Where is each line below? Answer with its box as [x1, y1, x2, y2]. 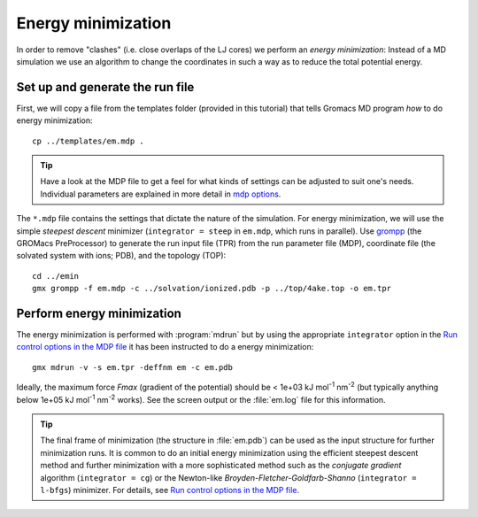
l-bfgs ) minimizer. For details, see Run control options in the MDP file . [40, 484, 300, 495]
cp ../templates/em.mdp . [32, 135, 145, 146]
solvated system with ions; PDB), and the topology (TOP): [16, 251, 227, 261]
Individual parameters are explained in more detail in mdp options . [40, 189, 281, 199]
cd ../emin [32, 271, 80, 281]
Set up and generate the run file [16, 80, 195, 95]
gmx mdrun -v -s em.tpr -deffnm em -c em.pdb [32, 362, 234, 372]
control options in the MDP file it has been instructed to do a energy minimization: [16, 342, 314, 352]
